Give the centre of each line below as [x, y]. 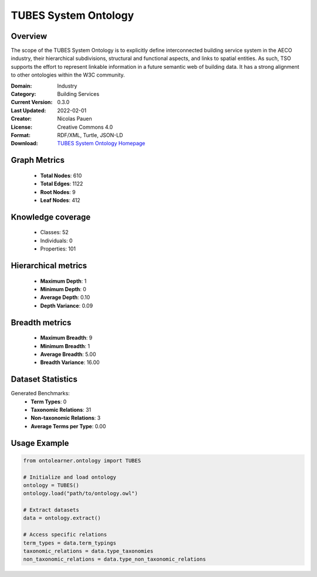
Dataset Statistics [44, 379]
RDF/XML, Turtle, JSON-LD [90, 135]
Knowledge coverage [51, 217]
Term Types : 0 [49, 401]
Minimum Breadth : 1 [65, 346]
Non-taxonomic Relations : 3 [66, 418]
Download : [24, 144]
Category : [23, 94]
